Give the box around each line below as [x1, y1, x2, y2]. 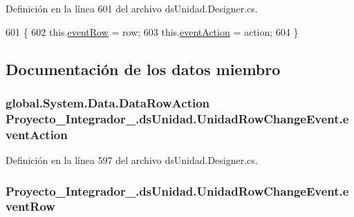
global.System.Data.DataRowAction [6, 94, 210, 111]
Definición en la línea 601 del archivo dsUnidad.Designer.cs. [6, 1, 258, 15]
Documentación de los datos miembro [6, 58, 281, 79]
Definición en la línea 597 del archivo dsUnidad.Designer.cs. [6, 153, 258, 167]
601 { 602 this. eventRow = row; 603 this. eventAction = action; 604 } [6, 24, 299, 39]
